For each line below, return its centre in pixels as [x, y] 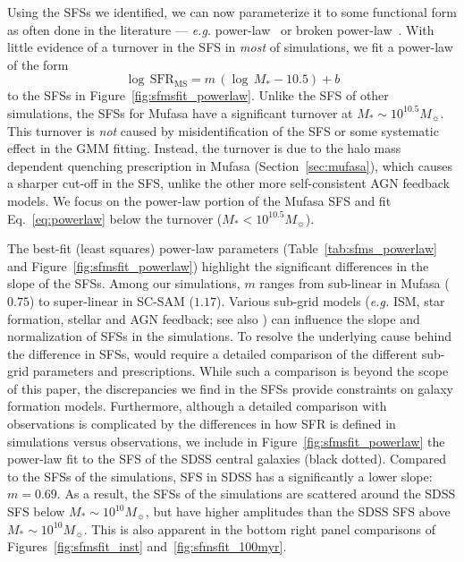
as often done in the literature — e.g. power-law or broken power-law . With [221, 29]
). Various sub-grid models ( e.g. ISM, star [330, 300]
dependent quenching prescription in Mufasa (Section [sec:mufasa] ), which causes [230, 165]
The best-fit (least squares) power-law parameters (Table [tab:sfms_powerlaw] [222, 248]
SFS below [36, 511]
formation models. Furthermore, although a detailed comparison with [197, 406]
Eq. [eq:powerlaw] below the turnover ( [115, 218]
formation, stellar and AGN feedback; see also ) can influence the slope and [214, 318]
